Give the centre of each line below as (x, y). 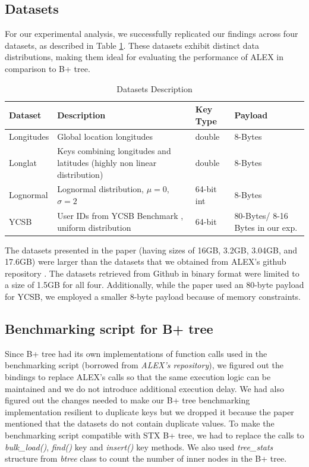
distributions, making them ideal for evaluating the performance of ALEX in (144, 57)
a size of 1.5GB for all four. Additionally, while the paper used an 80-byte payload (154, 285)
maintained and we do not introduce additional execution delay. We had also (144, 388)
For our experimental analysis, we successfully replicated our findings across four (152, 34)
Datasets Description (154, 88)
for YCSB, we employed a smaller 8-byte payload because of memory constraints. (153, 296)
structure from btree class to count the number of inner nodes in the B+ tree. (146, 458)
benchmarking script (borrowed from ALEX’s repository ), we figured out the (144, 365)
